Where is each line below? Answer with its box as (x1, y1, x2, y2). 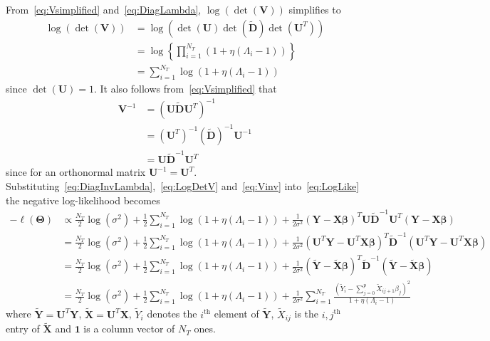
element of (214, 306, 259, 321)
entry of (6, 321, 40, 336)
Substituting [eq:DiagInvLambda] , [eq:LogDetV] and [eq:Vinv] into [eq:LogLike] (6, 178, 360, 193)
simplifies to (288, 2, 341, 16)
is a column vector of (83, 321, 175, 336)
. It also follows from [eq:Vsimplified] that (94, 80, 277, 95)
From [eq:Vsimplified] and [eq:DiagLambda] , (6, 2, 202, 16)
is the (294, 306, 319, 321)
